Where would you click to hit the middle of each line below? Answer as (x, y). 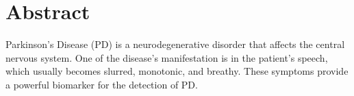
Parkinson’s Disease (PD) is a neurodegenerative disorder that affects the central (175, 44)
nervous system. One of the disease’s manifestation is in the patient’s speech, (167, 57)
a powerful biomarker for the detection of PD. (102, 84)
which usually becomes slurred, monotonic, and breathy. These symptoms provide (177, 71)
